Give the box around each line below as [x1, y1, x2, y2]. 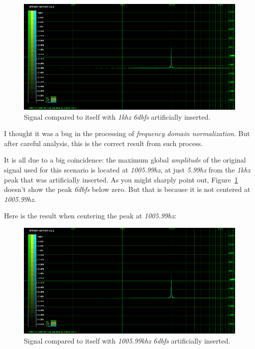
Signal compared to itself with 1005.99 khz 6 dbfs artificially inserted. [24, 335, 231, 346]
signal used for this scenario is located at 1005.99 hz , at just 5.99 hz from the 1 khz [4, 164, 251, 174]
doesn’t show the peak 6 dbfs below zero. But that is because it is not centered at [4, 184, 251, 194]
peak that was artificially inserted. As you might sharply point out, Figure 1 [4, 174, 238, 184]
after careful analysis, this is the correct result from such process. [4, 138, 203, 148]
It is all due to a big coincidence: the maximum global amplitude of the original [4, 155, 246, 165]
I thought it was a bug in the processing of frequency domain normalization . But [4, 128, 250, 139]
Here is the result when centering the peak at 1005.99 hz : [4, 210, 176, 221]
